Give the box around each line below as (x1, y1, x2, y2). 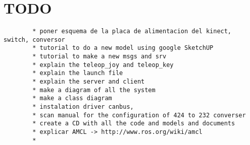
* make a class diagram (32, 95, 112, 102)
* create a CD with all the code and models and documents (32, 120, 235, 127)
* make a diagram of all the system (32, 86, 156, 94)
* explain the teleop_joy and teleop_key (32, 61, 174, 68)
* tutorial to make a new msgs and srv (32, 53, 167, 60)
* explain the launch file (32, 69, 123, 77)
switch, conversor (4, 36, 65, 43)
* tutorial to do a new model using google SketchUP (32, 44, 214, 52)
